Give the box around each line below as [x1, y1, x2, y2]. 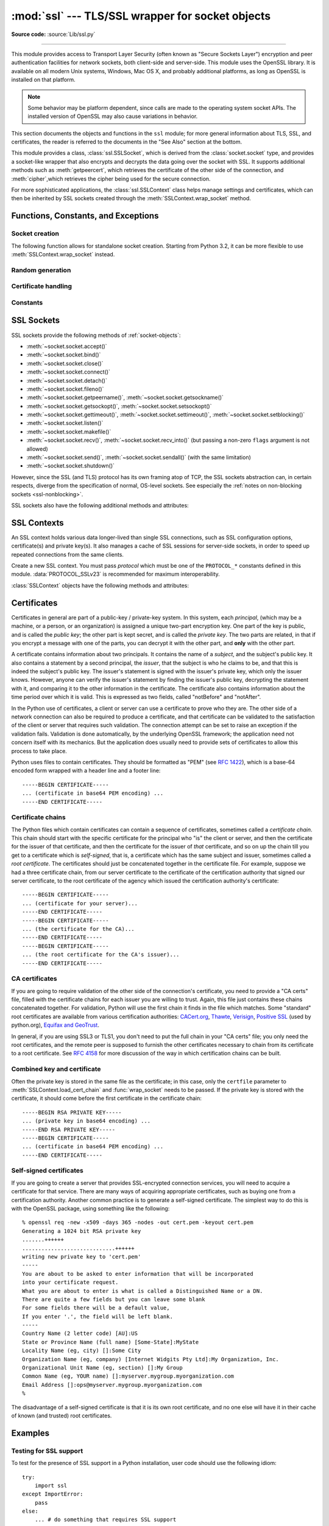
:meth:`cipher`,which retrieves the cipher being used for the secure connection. [11, 175, 211, 183]
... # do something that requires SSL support [34, 1516, 177, 1523]
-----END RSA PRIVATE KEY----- [22, 1126, 116, 1133]
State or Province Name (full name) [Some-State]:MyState [22, 1339, 199, 1345]
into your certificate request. [22, 1279, 119, 1286]
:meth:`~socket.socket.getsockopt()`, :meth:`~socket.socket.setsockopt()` [26, 402, 212, 410]
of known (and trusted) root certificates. [11, 1412, 112, 1419]
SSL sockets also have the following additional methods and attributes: [11, 501, 189, 509]
